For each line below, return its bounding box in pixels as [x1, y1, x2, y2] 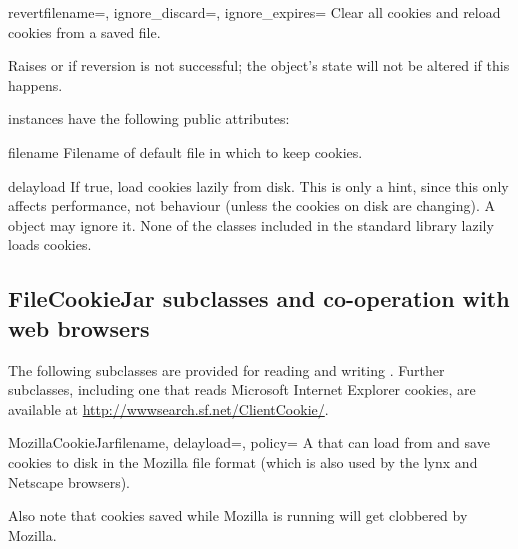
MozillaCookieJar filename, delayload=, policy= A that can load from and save [8, 432, 490, 453]
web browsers [8, 312, 150, 343]
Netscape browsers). [8, 471, 131, 492]
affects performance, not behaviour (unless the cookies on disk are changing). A [8, 195, 496, 216]
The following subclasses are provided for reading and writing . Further [8, 359, 445, 380]
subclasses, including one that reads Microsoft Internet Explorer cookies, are [8, 379, 476, 400]
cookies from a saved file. [8, 21, 161, 42]
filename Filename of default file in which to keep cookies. [8, 141, 363, 162]
